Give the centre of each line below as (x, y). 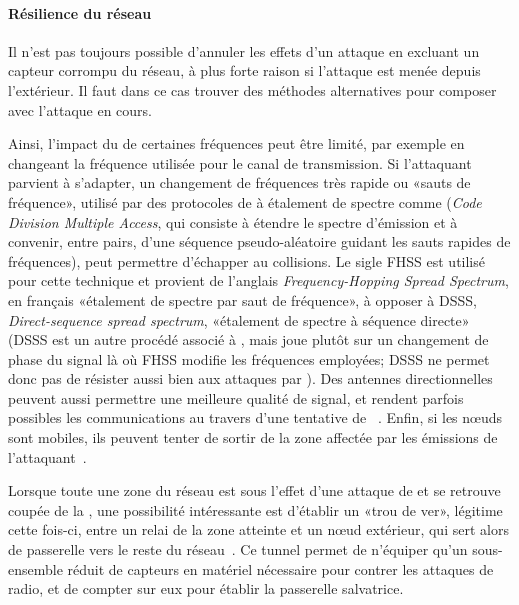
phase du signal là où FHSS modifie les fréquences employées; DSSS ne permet (249, 358)
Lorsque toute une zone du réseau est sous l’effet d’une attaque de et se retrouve (254, 490)
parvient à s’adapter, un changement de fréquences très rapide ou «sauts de (239, 182)
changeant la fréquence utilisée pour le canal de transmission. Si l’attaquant (240, 162)
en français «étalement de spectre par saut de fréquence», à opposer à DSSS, (242, 299)
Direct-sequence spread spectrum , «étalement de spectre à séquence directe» (239, 319)
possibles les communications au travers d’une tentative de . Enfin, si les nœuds (255, 417)
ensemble (35, 568)
